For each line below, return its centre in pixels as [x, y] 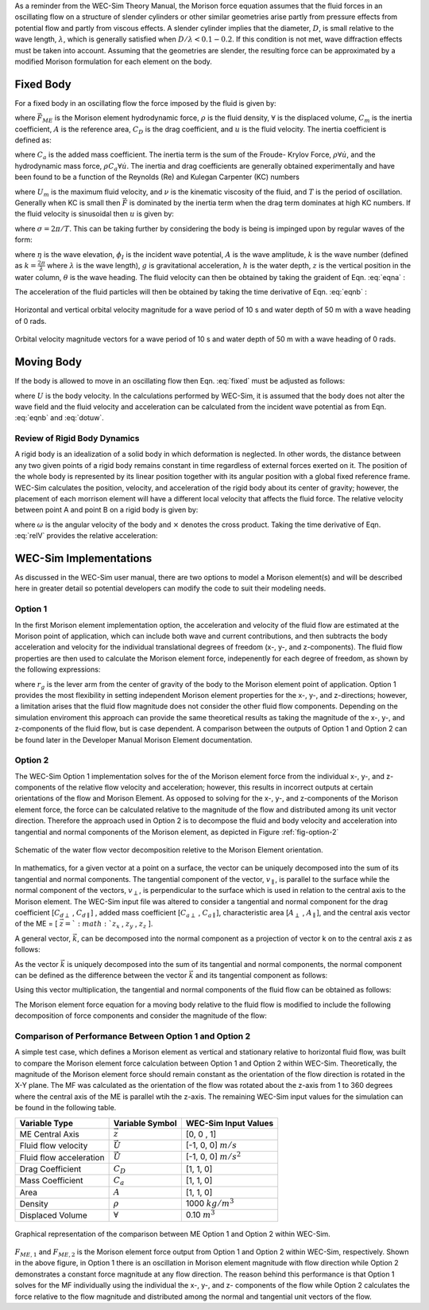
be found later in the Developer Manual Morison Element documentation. [134, 739]
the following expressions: [58, 669]
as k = [26, 265]
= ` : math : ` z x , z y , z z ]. [109, 925]
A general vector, [43, 938]
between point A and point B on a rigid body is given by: [106, 510]
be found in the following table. [66, 1108]
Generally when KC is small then [68, 202]
